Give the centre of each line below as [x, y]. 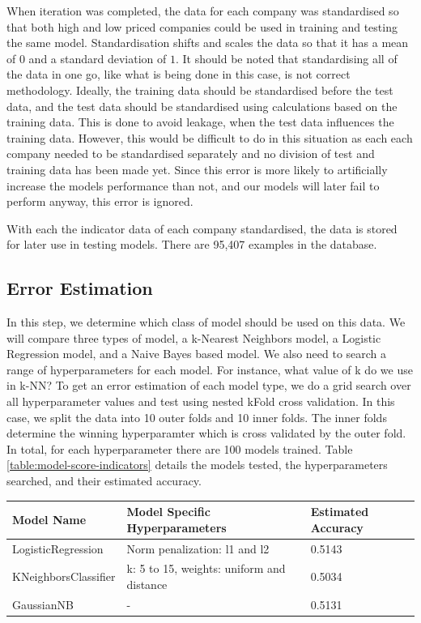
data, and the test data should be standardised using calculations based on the [202, 106]
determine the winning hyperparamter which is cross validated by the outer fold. [206, 433]
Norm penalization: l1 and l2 [198, 548]
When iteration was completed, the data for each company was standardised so [203, 11]
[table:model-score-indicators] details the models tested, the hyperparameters [197, 465]
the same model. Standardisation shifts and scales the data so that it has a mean [208, 43]
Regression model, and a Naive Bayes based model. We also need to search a [197, 354]
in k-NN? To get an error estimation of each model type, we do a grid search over [209, 385]
